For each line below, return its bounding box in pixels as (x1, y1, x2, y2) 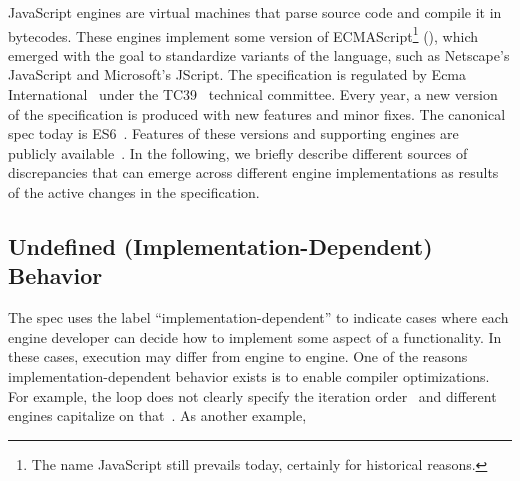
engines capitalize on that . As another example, (8, 405, 307, 426)
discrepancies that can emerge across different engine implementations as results (8, 162, 499, 183)
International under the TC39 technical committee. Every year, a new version (8, 84, 498, 105)
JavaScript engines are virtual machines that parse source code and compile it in (8, 2, 502, 22)
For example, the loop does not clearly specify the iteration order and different (8, 385, 497, 406)
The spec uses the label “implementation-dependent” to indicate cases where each (8, 307, 509, 328)
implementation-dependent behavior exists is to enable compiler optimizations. (8, 365, 490, 386)
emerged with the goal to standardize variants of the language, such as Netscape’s (8, 44, 510, 65)
